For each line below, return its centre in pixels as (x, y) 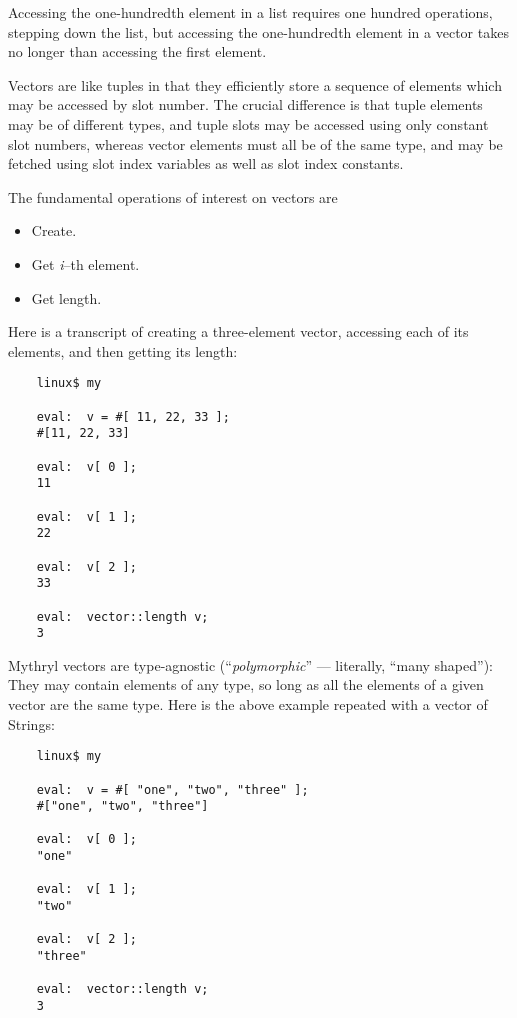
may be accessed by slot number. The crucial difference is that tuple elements (245, 104)
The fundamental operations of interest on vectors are (173, 196)
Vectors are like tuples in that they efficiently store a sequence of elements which (255, 84)
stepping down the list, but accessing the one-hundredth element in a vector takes (258, 31)
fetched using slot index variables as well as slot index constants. (206, 163)
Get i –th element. (85, 263)
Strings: (31, 723)
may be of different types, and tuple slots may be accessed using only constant (248, 123)
